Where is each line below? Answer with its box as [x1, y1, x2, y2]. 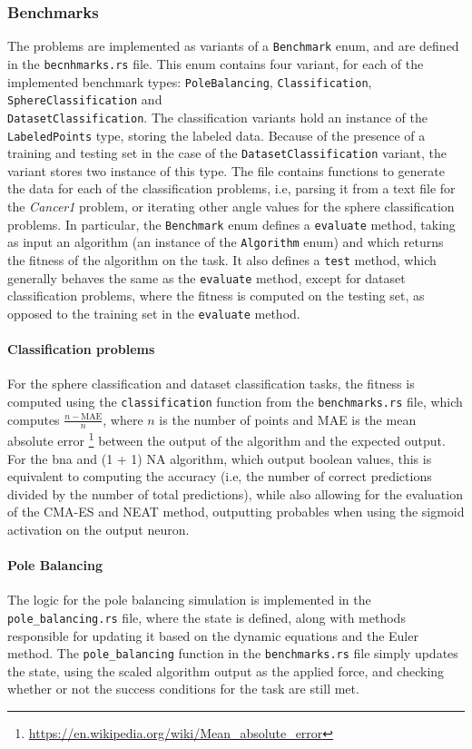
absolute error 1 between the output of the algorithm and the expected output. [7, 429, 446, 449]
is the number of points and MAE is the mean [159, 409, 417, 429]
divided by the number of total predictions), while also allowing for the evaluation [7, 484, 463, 503]
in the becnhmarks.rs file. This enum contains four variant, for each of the [7, 54, 424, 73]
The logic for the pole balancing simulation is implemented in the [7, 590, 371, 609]
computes [7, 409, 60, 429]
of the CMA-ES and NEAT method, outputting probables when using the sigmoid [7, 502, 465, 521]
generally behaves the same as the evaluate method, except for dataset [7, 268, 406, 287]
